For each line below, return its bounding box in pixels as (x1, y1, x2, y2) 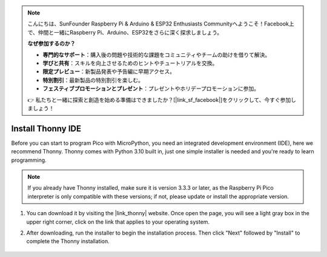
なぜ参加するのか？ (27, 40, 76, 47)
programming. (11, 156, 47, 164)
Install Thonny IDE (11, 123, 82, 133)
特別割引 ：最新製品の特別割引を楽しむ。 (42, 76, 144, 84)
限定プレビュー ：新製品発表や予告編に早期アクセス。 (42, 68, 176, 75)
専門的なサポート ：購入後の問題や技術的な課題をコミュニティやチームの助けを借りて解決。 (42, 51, 271, 58)
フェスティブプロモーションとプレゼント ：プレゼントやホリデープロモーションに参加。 (42, 85, 260, 92)
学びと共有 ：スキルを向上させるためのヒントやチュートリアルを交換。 (42, 59, 218, 67)
